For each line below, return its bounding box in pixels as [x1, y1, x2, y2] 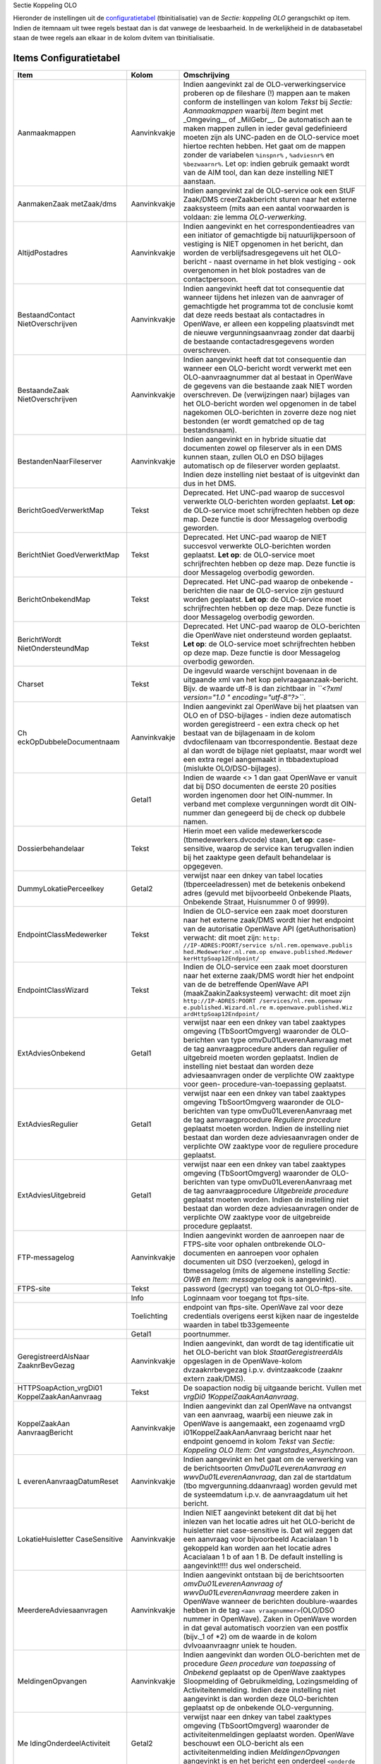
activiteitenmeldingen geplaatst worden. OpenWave [183, 1729, 355, 1739]
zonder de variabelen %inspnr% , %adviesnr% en [183, 150, 334, 160]
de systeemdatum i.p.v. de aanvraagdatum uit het [183, 1490, 349, 1499]
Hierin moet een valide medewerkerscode [183, 826, 322, 836]
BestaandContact [17, 310, 75, 320]
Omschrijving [183, 71, 230, 80]
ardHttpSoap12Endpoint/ [183, 1010, 260, 1018]
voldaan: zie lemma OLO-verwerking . [183, 212, 307, 222]
